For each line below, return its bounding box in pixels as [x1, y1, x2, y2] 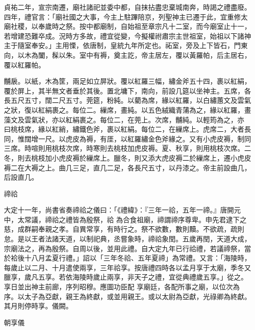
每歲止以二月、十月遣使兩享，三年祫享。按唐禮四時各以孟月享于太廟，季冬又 [4, 262, 251, 272]
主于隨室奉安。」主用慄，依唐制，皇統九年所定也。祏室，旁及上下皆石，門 [4, 40, 241, 50]
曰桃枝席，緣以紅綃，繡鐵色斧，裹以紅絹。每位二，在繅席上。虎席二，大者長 [4, 124, 251, 134]
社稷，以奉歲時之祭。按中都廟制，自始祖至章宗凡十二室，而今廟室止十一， [10, 21, 251, 31]
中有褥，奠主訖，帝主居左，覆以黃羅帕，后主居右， [86, 49, 251, 60]
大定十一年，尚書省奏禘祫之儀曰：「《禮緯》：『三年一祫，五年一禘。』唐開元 [4, 205, 241, 215]
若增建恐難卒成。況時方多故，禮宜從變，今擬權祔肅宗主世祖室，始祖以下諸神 [4, 30, 251, 41]
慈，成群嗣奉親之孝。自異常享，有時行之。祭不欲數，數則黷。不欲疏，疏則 [4, 224, 244, 234]
